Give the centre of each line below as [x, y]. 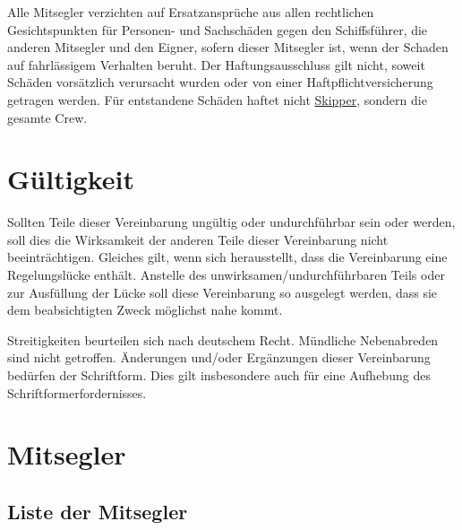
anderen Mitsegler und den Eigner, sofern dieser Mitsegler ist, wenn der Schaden [228, 47]
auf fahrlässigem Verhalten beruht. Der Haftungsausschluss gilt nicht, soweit [216, 64]
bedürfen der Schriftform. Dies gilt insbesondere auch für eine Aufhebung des [219, 375]
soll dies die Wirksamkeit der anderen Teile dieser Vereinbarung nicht [198, 239]
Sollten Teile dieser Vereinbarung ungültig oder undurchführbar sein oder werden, [231, 222]
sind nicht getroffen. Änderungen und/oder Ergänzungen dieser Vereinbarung [219, 357]
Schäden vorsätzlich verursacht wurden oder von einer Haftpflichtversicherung [220, 82]
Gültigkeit [71, 179]
